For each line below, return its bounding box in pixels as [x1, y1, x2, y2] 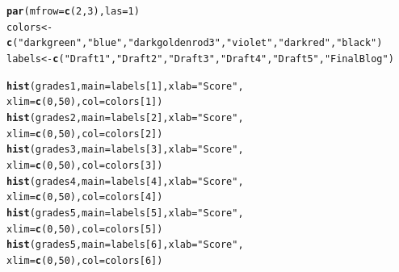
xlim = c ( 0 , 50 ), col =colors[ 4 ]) [6, 191, 163, 203]
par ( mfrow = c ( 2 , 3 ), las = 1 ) [6, 6, 140, 17]
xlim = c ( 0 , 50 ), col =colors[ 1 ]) [6, 96, 163, 108]
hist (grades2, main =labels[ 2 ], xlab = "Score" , [6, 111, 244, 123]
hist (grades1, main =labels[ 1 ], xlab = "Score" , [6, 80, 244, 92]
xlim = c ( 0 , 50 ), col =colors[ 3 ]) [6, 159, 163, 171]
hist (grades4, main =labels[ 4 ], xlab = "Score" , [6, 175, 244, 187]
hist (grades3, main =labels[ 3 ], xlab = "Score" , [6, 144, 244, 156]
